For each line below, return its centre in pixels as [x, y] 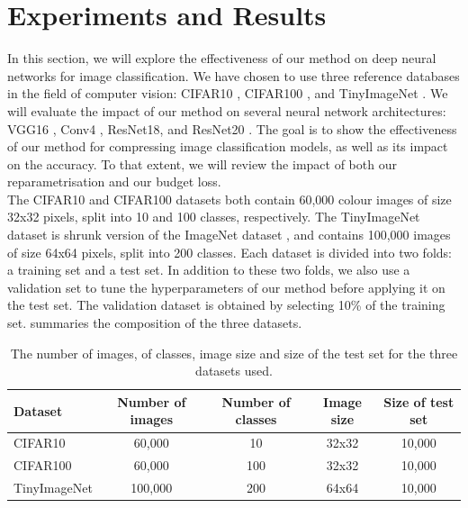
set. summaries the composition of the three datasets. [155, 323]
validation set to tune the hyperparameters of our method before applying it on [226, 287]
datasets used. [234, 371]
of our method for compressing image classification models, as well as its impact [228, 146]
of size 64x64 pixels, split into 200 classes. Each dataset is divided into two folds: [229, 252]
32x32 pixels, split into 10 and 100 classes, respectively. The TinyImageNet [214, 217]
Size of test [419, 401]
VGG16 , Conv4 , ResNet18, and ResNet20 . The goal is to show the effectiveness [232, 128]
